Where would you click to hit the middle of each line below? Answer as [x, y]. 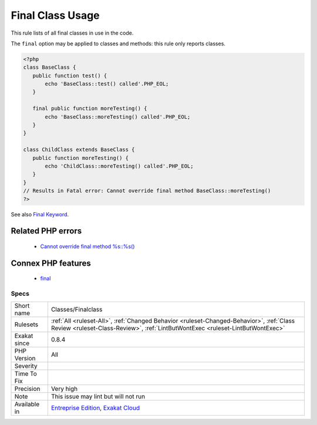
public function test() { [70, 76]
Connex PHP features [51, 263]
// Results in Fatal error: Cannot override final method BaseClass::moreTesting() [147, 191]
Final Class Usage [55, 15]
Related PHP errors [46, 231]
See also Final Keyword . [40, 214]
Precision [27, 389]
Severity [26, 366]
